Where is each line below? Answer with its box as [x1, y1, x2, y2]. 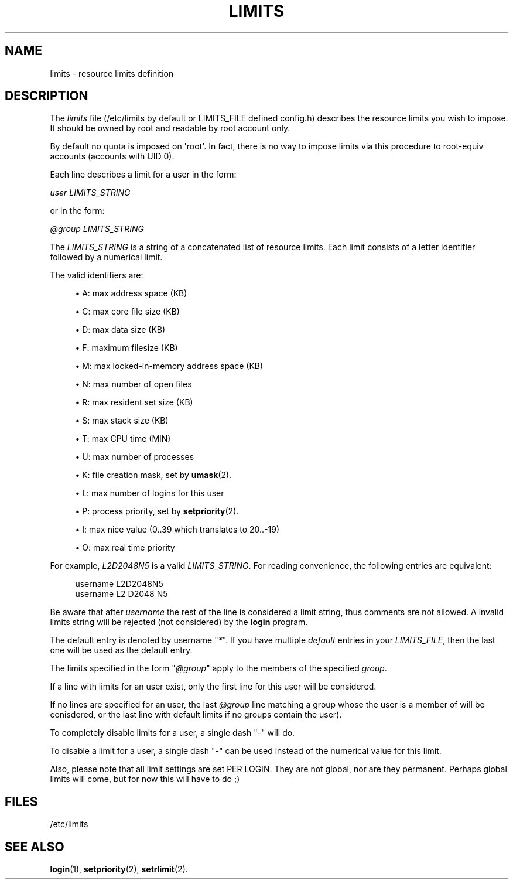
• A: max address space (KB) [75, 288, 187, 299]
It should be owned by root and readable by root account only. [50, 123, 290, 134]
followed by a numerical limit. [50, 252, 163, 262]
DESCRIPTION [5, 88, 88, 104]
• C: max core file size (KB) [75, 306, 180, 317]
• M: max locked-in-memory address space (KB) [75, 361, 264, 371]
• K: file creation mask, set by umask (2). [75, 470, 232, 480]
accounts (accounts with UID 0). [50, 151, 175, 162]
